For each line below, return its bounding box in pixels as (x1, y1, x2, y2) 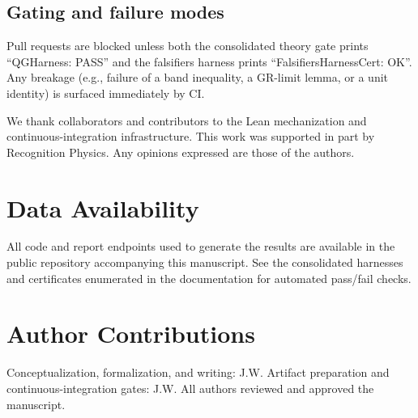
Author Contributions (6, 317, 255, 350)
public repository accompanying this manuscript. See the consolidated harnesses (6, 254, 403, 271)
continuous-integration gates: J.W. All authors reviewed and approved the (6, 379, 374, 396)
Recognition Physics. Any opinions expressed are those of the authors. (6, 143, 355, 160)
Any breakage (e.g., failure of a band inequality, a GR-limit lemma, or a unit (6, 69, 389, 86)
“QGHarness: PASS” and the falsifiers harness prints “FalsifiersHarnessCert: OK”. (6, 53, 412, 70)
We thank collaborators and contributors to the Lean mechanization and (6, 112, 367, 129)
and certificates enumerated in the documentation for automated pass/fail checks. (6, 269, 412, 286)
